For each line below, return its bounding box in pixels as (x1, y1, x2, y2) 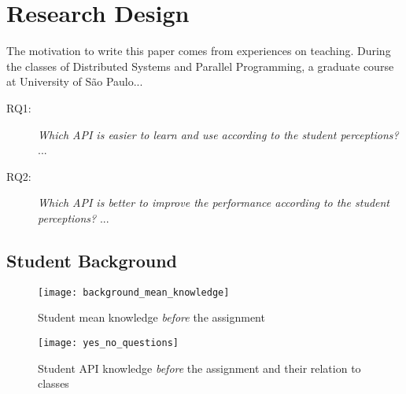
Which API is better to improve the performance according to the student (38, 194, 390, 211)
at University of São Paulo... (6, 73, 143, 90)
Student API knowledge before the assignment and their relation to (38, 359, 361, 376)
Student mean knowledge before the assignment (38, 309, 265, 326)
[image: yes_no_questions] (38, 337, 179, 348)
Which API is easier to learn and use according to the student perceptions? (38, 126, 399, 142)
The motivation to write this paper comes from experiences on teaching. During (6, 42, 391, 59)
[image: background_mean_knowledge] (38, 286, 230, 298)
